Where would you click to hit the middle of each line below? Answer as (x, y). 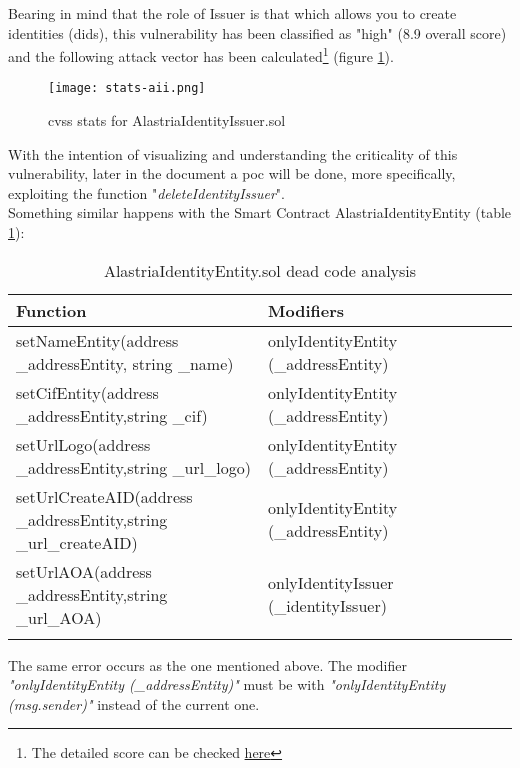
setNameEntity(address (97, 340)
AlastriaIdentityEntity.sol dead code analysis (260, 270)
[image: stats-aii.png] (127, 88)
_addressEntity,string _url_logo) (133, 467)
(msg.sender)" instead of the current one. (134, 703)
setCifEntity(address (87, 392)
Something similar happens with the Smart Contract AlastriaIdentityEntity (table (260, 212)
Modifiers (306, 310)
